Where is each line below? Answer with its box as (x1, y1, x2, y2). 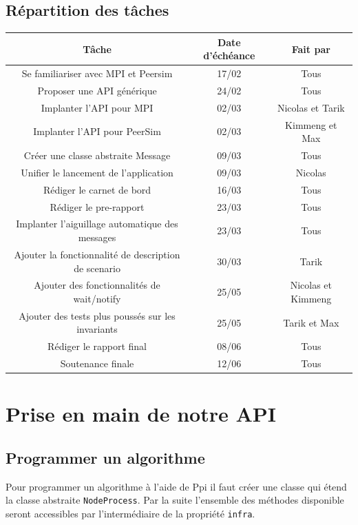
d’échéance (203, 48, 255, 63)
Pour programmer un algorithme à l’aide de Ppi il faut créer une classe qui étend (6, 479, 347, 493)
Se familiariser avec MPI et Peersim (21, 66, 173, 81)
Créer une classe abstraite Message (23, 148, 171, 163)
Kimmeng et (285, 117, 337, 132)
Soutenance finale (60, 356, 134, 371)
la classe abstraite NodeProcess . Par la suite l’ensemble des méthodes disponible (6, 493, 344, 507)
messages (78, 230, 116, 245)
